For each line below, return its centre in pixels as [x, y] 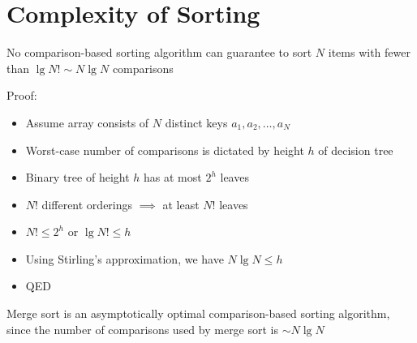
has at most [173, 177]
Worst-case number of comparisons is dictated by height [165, 150]
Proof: [22, 95]
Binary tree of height [77, 177]
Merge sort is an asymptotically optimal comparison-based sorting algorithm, [198, 313]
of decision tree [356, 150]
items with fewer [369, 52]
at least [181, 204]
